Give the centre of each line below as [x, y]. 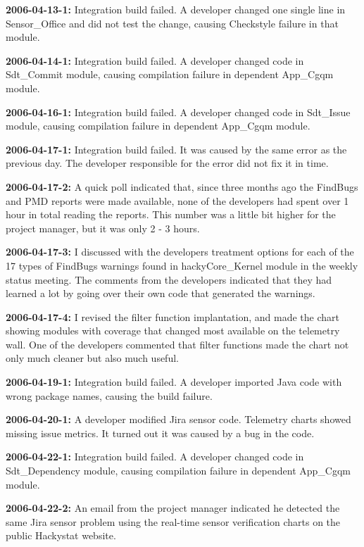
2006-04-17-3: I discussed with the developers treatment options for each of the [180, 252]
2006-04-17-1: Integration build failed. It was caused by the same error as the [176, 149]
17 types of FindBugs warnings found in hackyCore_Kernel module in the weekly [182, 265]
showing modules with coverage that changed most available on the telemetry [173, 331]
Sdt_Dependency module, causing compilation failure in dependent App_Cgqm [178, 471]
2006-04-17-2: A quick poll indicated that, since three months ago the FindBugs [182, 186]
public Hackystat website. [61, 535]
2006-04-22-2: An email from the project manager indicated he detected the [173, 508]
